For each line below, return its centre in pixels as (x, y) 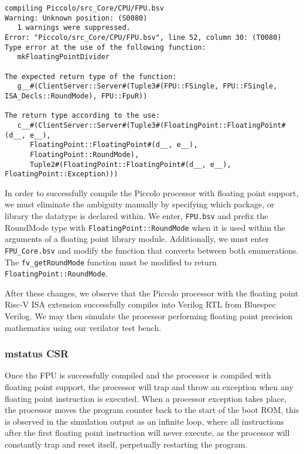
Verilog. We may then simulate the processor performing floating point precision (149, 316)
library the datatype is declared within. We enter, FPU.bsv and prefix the (136, 216)
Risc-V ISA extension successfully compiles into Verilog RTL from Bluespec (140, 304)
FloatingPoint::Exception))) (62, 174)
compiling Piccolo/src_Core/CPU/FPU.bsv (85, 8)
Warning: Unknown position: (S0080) (76, 18)
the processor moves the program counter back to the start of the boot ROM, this (152, 410)
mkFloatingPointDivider (63, 57)
